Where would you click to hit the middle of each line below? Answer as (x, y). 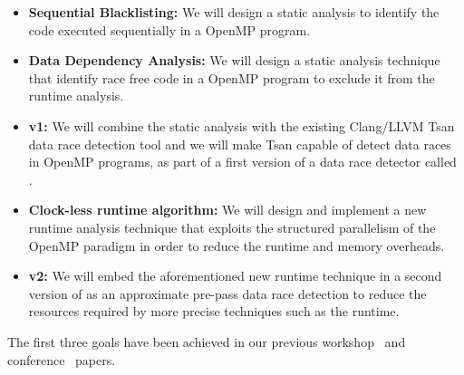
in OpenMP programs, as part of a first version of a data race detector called (242, 162)
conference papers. (62, 359)
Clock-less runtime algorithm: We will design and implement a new (227, 210)
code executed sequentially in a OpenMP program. (169, 29)
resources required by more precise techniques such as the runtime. (214, 311)
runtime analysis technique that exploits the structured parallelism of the (232, 227)
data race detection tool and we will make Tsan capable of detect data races (240, 144)
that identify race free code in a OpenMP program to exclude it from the (232, 77)
